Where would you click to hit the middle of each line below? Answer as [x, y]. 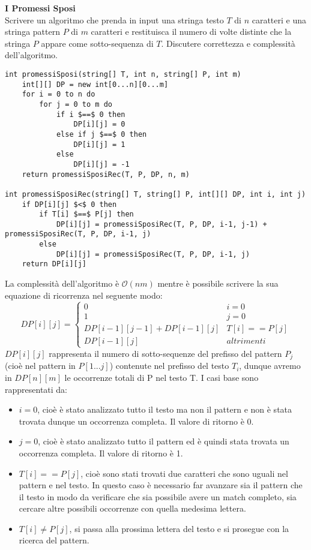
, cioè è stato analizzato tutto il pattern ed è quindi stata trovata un [164, 441]
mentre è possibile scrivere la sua [218, 283]
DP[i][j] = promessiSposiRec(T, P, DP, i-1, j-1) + [162, 224]
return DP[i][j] [54, 264]
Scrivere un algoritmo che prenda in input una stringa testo [114, 19]
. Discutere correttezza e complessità [228, 43]
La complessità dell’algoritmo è [62, 283]
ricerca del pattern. [54, 540]
